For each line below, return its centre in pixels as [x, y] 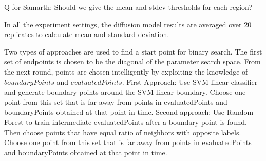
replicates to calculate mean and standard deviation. [87, 34]
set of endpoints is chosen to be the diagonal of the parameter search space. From [132, 61]
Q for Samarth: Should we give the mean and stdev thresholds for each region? [128, 7]
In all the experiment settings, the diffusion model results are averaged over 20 [128, 24]
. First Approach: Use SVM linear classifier [190, 82]
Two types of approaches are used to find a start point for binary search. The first [133, 51]
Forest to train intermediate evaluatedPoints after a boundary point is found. [126, 122]
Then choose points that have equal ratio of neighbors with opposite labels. [123, 132]
